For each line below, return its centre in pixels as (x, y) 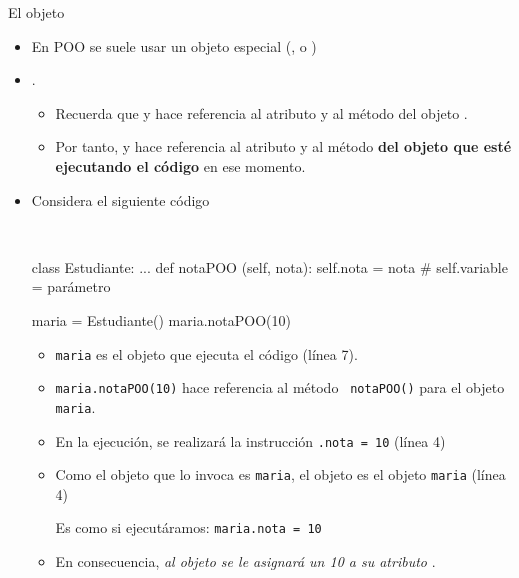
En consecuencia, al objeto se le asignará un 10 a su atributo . (245, 561)
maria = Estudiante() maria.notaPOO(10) (161, 320)
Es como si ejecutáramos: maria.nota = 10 (188, 527)
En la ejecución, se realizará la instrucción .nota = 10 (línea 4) (250, 440)
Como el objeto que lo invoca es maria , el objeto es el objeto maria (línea (280, 474)
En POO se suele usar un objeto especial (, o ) (174, 45)
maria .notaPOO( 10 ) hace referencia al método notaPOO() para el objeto (280, 387)
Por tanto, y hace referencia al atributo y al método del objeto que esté (283, 146)
